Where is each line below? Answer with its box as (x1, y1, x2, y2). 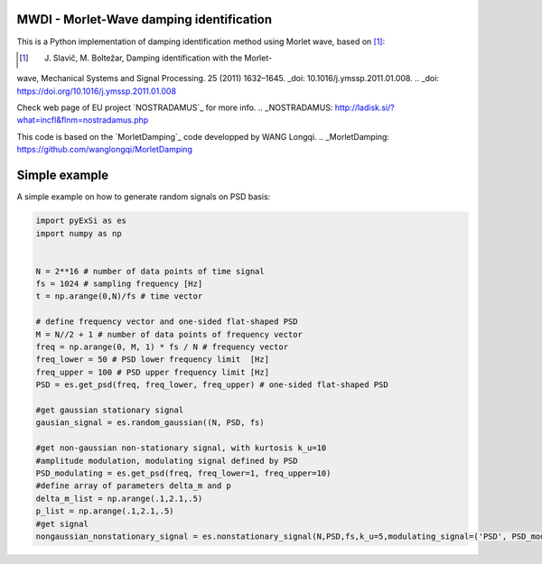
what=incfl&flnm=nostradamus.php (16, 115, 149, 125)
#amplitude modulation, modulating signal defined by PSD (35, 456, 298, 466)
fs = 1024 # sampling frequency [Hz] (35, 279, 203, 289)
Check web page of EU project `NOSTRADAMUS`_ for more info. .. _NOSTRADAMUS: (16, 102, 333, 113)
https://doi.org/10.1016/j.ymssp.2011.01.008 (16, 86, 176, 97)
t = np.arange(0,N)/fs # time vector (35, 291, 203, 301)
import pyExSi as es (35, 216, 126, 226)
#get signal (35, 519, 89, 529)
